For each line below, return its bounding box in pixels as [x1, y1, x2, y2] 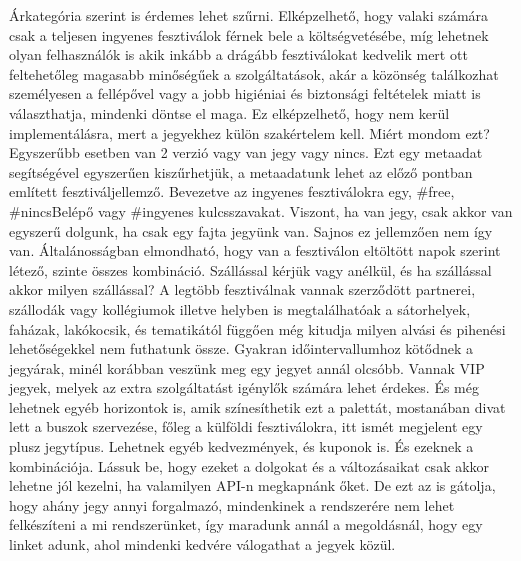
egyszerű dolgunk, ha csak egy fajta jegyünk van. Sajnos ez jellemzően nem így [9, 220, 493, 241]
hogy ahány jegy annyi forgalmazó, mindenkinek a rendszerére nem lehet [9, 494, 455, 515]
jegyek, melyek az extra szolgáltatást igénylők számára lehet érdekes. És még [9, 377, 479, 398]
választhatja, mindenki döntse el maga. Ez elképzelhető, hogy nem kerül [9, 102, 450, 123]
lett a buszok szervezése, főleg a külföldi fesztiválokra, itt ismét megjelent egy [9, 416, 483, 437]
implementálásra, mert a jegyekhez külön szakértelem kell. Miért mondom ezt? [9, 122, 490, 143]
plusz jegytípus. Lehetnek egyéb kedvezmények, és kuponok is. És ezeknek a [9, 436, 474, 457]
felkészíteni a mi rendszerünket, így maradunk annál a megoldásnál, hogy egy [9, 514, 483, 535]
